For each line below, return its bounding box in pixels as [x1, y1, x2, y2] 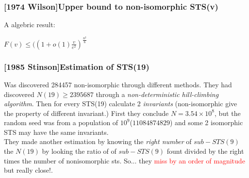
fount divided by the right [166, 146, 244, 156]
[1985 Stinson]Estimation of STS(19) [4, 60, 149, 72]
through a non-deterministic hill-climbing [96, 89, 219, 99]
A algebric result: [4, 19, 55, 30]
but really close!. [4, 165, 53, 175]
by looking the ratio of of [42, 146, 116, 156]
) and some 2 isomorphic [169, 117, 243, 128]
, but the [214, 108, 241, 118]
